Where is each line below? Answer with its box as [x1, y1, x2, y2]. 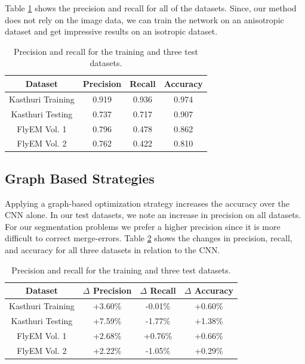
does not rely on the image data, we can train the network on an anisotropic [5, 13, 284, 26]
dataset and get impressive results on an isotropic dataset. [5, 25, 218, 38]
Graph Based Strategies [5, 169, 155, 187]
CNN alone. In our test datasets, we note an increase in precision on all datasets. [5, 209, 301, 221]
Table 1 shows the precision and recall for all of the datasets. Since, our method [5, 2, 297, 14]
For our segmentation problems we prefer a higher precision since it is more [5, 220, 281, 232]
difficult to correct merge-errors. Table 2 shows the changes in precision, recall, [5, 232, 292, 244]
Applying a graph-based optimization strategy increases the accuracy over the [5, 197, 289, 209]
